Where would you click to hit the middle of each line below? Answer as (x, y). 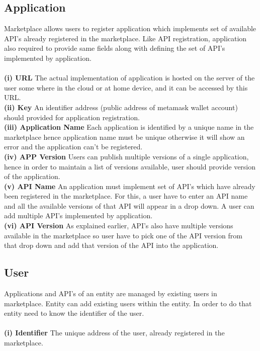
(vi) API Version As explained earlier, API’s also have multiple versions (119, 226)
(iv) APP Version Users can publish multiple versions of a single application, (126, 156)
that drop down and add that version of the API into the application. (111, 245)
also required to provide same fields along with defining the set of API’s (115, 48)
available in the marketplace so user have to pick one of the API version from (123, 235)
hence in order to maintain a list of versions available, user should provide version (130, 166)
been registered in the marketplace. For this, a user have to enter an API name (126, 196)
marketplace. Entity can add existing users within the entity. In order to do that (128, 303)
